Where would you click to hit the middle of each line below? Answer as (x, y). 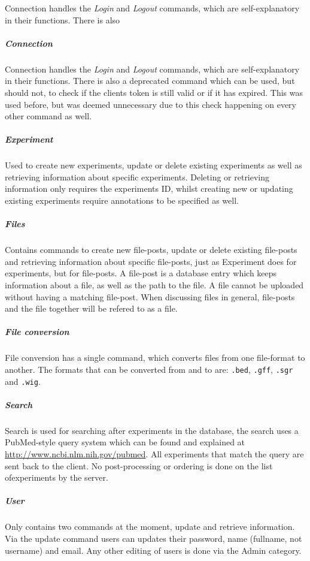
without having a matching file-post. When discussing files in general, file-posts (150, 296)
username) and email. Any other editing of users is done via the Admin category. (153, 550)
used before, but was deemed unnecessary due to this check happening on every (151, 104)
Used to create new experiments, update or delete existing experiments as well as (154, 165)
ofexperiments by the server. (57, 477)
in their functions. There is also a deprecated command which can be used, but (150, 81)
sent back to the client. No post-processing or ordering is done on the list (139, 465)
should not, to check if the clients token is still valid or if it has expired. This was (154, 92)
